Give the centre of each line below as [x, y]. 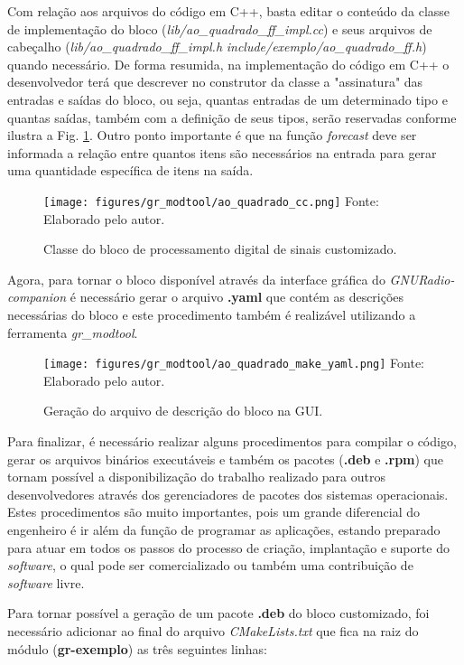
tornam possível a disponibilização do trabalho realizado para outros [196, 477]
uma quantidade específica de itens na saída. [130, 170]
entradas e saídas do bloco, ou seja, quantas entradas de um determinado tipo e [227, 99]
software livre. [46, 582]
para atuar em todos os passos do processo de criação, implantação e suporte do [228, 547]
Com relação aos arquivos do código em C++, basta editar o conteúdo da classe [229, 11]
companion [37, 297]
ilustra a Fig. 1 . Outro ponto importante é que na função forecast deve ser [212, 135]
